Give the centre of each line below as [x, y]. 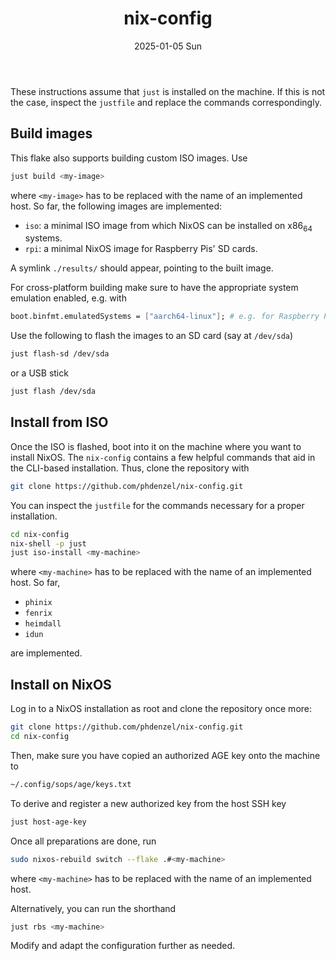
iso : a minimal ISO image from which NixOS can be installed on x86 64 [168, 226]
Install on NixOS [61, 684]
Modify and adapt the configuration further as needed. [123, 946]
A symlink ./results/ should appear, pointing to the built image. [142, 268]
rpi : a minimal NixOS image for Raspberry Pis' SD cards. [141, 249]
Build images [51, 133]
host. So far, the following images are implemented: [116, 206]
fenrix [38, 613]
